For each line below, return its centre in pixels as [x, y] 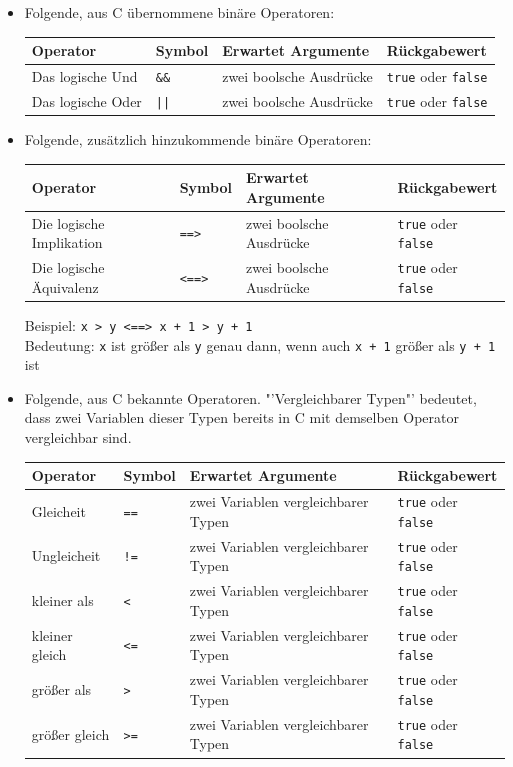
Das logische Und [84, 75]
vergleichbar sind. [78, 437]
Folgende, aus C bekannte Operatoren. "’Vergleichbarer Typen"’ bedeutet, [250, 397]
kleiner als [62, 599]
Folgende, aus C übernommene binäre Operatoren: [179, 12]
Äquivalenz [65, 286]
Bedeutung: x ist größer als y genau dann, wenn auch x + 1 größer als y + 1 [260, 344]
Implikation [67, 242]
